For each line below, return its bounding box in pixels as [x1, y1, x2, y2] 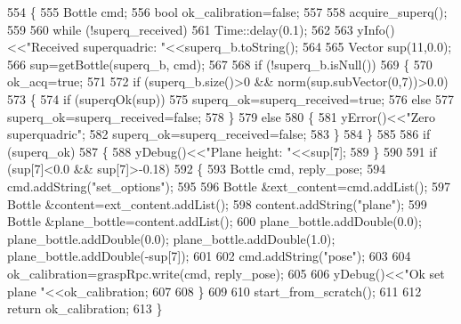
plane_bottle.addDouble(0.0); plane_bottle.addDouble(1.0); [7, 229, 336, 247]
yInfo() [357, 20, 395, 38]
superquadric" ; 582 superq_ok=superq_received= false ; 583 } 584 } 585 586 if [7, 125, 431, 143]
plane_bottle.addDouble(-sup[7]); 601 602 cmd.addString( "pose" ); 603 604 [7, 247, 411, 265]
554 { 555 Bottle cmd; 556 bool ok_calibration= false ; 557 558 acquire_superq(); [7, 3, 448, 20]
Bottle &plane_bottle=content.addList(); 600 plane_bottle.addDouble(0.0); [7, 212, 422, 231]
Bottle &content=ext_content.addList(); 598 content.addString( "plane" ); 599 [7, 194, 427, 213]
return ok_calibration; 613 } [7, 299, 163, 318]
